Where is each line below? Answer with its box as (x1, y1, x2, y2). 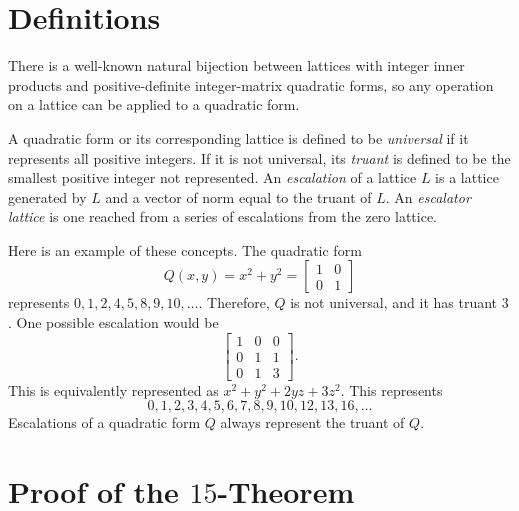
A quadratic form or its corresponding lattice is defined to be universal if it (8, 127, 469, 148)
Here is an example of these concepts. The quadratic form (8, 239, 362, 260)
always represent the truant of (220, 412, 405, 433)
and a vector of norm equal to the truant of (105, 186, 372, 207)
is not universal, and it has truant (290, 292, 498, 313)
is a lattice (435, 167, 499, 188)
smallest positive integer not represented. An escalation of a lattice (8, 167, 417, 188)
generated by (8, 186, 87, 207)
